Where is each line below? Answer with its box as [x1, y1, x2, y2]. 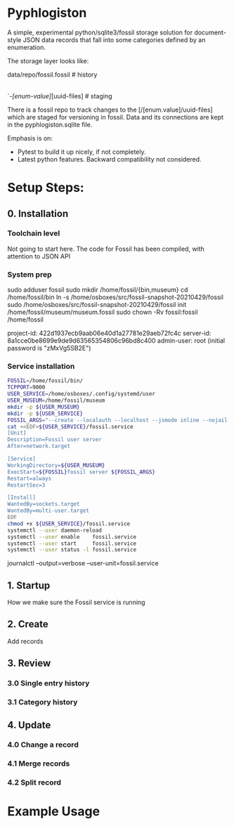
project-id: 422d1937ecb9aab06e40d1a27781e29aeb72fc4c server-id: [7, 329, 212, 338]
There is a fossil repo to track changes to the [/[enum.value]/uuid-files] [7, 105, 213, 114]
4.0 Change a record [7, 740, 79, 749]
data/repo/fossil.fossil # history [7, 70, 98, 79]
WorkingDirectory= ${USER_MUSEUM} [7, 461, 105, 468]
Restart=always [7, 475, 52, 482]
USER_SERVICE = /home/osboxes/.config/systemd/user [7, 391, 156, 398]
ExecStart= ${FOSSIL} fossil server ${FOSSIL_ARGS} [7, 468, 156, 476]
